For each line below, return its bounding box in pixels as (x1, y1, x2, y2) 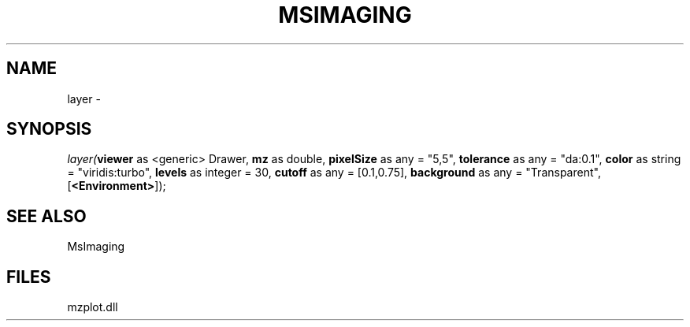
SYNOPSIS (6, 119, 92, 139)
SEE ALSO (6, 206, 87, 226)
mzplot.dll (67, 300, 118, 314)
